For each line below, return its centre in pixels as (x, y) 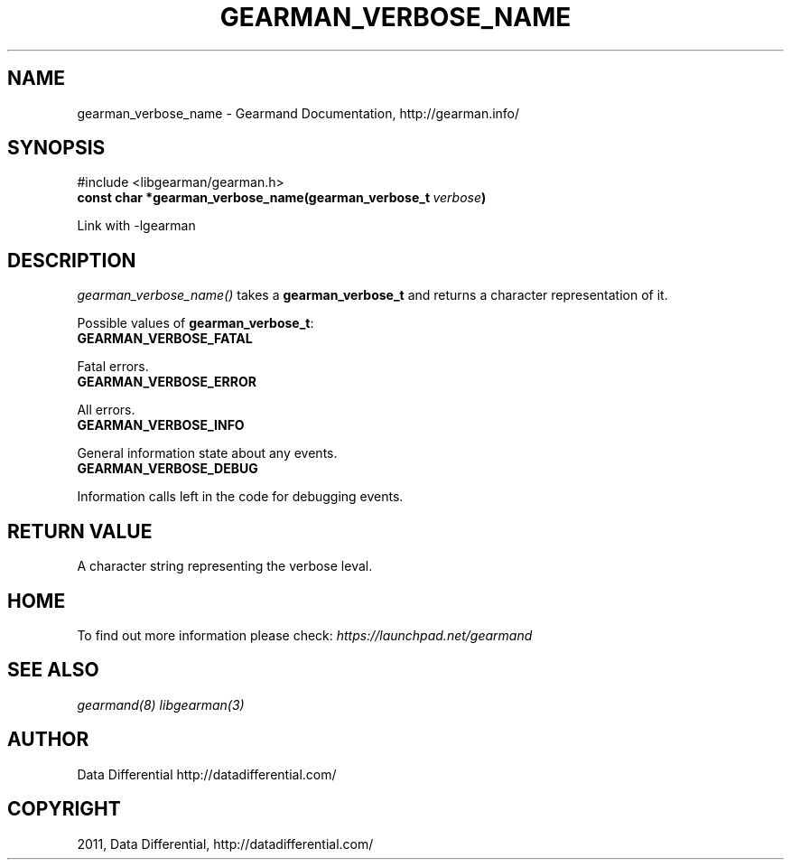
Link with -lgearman (136, 226)
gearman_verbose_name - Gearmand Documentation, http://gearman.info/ (298, 113)
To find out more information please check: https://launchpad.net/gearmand (305, 635)
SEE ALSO (53, 670)
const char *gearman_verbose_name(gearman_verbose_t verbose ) (282, 198)
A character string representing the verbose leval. (225, 566)
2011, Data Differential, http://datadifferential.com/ (225, 844)
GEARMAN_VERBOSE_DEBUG (168, 469)
